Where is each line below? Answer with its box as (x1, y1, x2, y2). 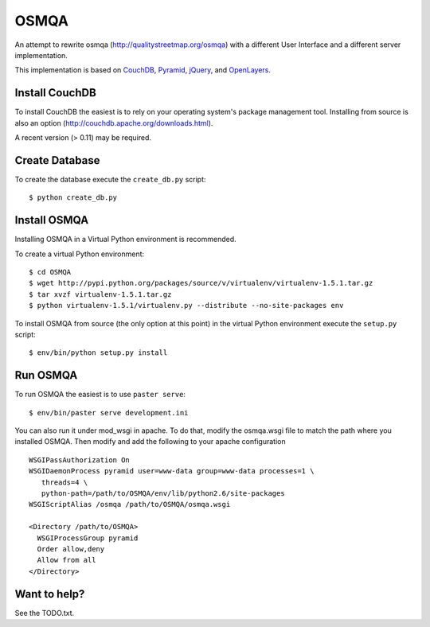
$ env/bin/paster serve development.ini (29, 408, 189, 417)
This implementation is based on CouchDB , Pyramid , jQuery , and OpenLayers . (14, 65, 271, 75)
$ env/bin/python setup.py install (29, 349, 168, 357)
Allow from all (37, 555, 96, 565)
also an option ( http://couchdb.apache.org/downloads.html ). (14, 118, 213, 127)
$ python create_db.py (29, 193, 118, 202)
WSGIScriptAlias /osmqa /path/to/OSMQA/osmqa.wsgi (29, 500, 231, 509)
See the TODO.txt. (14, 608, 75, 617)
